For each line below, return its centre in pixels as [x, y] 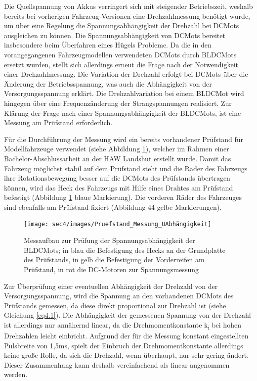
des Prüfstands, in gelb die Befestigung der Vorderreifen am [114, 260]
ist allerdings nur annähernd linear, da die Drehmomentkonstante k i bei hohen [123, 325]
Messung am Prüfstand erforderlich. [58, 122]
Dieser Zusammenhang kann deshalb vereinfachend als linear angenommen [117, 364]
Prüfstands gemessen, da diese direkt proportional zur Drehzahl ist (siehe [115, 305]
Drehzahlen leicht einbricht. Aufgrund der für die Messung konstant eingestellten [126, 335]
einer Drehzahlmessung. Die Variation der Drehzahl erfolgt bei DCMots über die [126, 74]
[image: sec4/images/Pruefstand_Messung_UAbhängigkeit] [118, 224]
